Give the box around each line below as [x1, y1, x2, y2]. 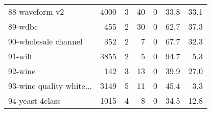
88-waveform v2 [8, 6, 64, 17]
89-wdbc [8, 20, 38, 32]
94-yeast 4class [8, 95, 61, 106]
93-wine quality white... [8, 80, 92, 92]
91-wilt [8, 50, 33, 62]
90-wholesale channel [8, 35, 83, 47]
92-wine [8, 65, 36, 77]
